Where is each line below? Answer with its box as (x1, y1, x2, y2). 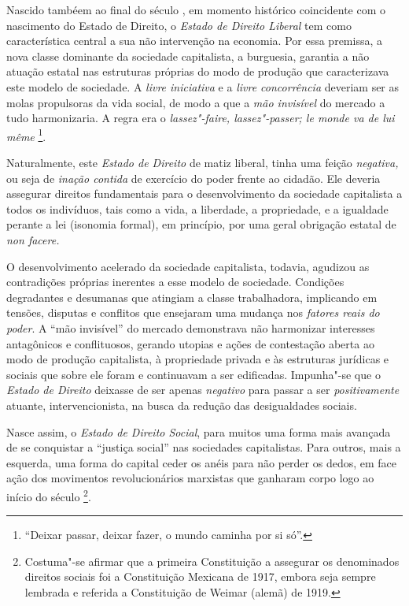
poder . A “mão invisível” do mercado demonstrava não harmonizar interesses (6, 319, 375, 336)
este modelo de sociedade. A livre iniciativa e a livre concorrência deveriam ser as (6, 78, 400, 95)
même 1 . (6, 125, 46, 144)
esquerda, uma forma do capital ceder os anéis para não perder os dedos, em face (6, 454, 397, 470)
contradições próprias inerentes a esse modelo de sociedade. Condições (6, 273, 345, 290)
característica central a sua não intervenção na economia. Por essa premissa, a (6, 32, 382, 49)
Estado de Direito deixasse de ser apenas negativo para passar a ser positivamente (6, 381, 400, 398)
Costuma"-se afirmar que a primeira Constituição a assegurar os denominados (24, 552, 400, 569)
